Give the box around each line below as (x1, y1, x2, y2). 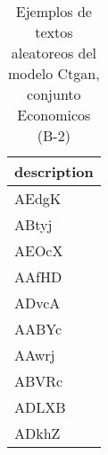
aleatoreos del (11, 42, 96, 63)
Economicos (17, 104, 91, 125)
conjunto (27, 84, 81, 104)
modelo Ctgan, (8, 63, 100, 84)
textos (35, 22, 73, 42)
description (14, 161, 94, 182)
